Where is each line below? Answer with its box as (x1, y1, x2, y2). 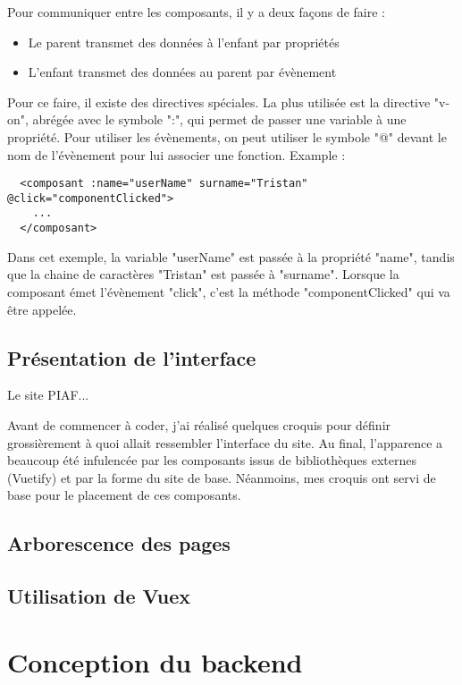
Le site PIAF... (7, 385, 89, 404)
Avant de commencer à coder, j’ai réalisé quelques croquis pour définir (7, 415, 391, 434)
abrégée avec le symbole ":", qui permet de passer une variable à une (32, 110, 407, 129)
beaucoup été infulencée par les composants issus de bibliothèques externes (7, 451, 416, 469)
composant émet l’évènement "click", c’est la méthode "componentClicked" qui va (7, 282, 450, 300)
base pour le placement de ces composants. (7, 486, 241, 504)
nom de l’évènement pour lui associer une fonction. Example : (7, 145, 346, 164)
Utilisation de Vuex (7, 582, 190, 610)
